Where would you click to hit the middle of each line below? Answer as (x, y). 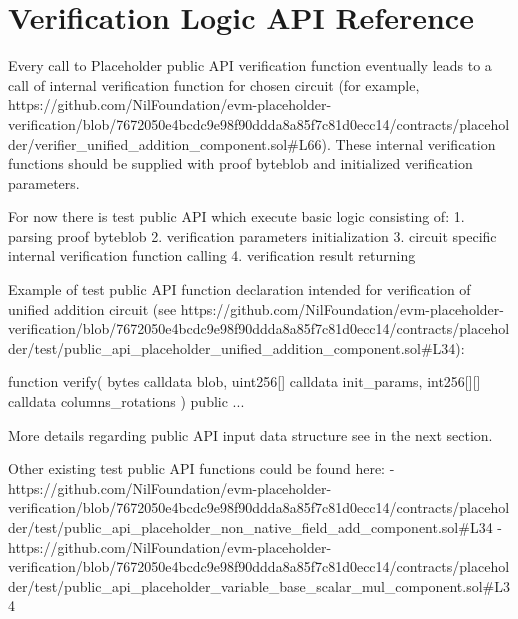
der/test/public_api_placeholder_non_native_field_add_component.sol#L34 (250, 527)
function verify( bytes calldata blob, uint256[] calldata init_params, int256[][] (244, 381)
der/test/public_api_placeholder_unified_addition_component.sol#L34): (236, 347)
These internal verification (415, 143)
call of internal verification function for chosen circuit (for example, (214, 84)
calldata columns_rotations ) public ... (126, 401)
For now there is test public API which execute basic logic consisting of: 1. (236, 216)
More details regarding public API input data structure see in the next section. (250, 434)
